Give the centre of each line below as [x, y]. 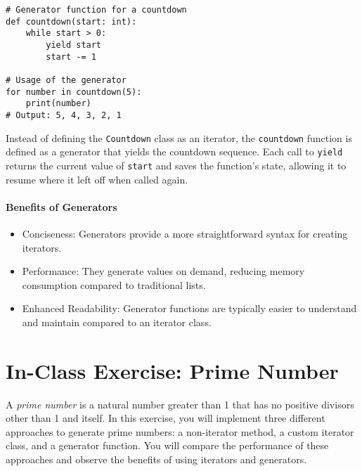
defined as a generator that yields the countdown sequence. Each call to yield [174, 151]
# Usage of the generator [66, 80]
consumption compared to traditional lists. [114, 284]
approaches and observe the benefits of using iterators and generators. [156, 459]
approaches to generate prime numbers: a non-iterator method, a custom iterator [180, 431]
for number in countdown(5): [74, 92]
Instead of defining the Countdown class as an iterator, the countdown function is [179, 137]
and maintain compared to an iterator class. [117, 322]
